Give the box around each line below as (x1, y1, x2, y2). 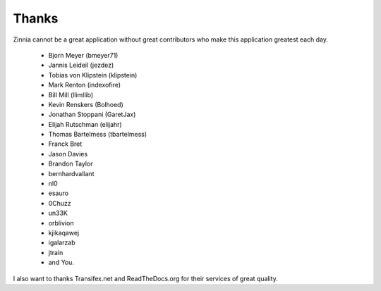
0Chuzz (48, 199, 72, 207)
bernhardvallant (48, 169, 95, 178)
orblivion (48, 218, 74, 227)
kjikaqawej (48, 228, 80, 237)
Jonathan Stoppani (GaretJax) (48, 110, 136, 119)
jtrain (48, 248, 64, 256)
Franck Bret (48, 140, 83, 148)
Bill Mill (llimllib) (48, 90, 94, 99)
